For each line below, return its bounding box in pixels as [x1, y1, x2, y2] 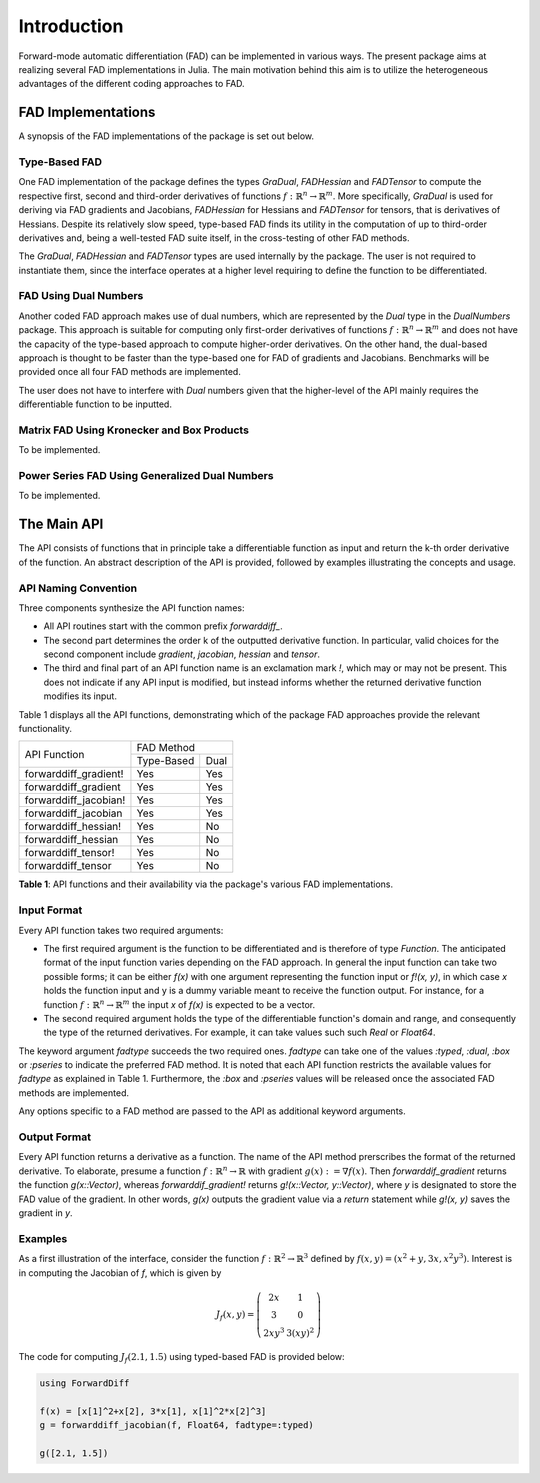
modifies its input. [43, 690, 117, 702]
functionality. [18, 723, 73, 735]
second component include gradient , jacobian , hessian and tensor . [43, 648, 320, 660]
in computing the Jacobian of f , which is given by [18, 1266, 222, 1279]
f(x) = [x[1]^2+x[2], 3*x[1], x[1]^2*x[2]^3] [39, 1405, 267, 1417]
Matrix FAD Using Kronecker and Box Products [18, 423, 250, 437]
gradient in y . [18, 1206, 74, 1219]
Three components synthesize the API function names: [18, 601, 245, 614]
